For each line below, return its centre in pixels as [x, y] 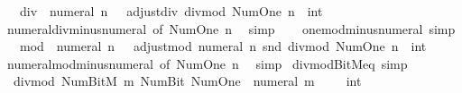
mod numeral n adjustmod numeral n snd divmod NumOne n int [223, 46]
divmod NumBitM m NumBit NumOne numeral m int [187, 81]
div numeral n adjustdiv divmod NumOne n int [171, 11]
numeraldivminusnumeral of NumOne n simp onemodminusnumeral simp [231, 28]
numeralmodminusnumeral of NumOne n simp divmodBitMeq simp [207, 63]
